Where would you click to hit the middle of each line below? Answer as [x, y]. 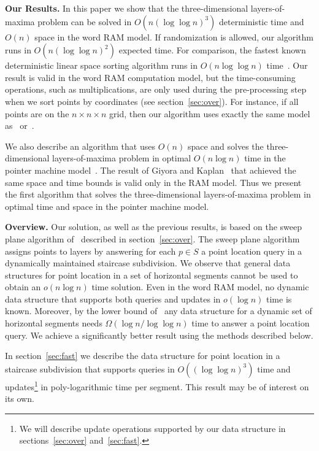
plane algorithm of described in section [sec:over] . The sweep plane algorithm [152, 238]
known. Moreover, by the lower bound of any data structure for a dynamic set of [159, 311]
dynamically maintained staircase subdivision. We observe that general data [148, 263]
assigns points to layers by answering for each [90, 251]
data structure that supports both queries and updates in [113, 299]
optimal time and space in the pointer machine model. [107, 206]
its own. [20, 399]
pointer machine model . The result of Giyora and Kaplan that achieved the [151, 170]
